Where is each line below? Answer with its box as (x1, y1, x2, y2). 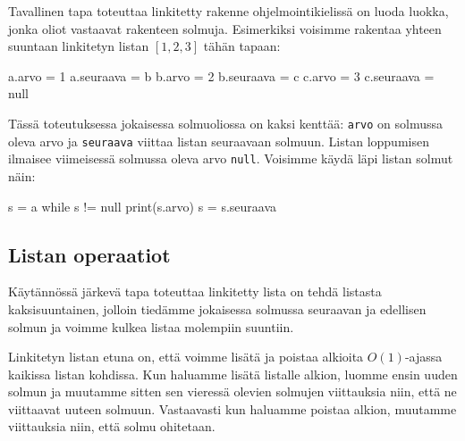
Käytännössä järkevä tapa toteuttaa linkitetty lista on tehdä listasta (8, 282, 382, 301)
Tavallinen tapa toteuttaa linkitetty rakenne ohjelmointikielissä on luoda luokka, (8, 2, 449, 20)
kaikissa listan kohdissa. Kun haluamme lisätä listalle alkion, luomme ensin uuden (8, 364, 458, 383)
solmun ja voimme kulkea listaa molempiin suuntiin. (8, 317, 294, 336)
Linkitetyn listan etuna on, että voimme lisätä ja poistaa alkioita (8, 347, 364, 366)
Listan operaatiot (8, 240, 171, 268)
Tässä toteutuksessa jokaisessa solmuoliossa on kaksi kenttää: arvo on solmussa (8, 113, 443, 132)
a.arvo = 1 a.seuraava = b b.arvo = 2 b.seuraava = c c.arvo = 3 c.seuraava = (8, 66, 435, 85)
